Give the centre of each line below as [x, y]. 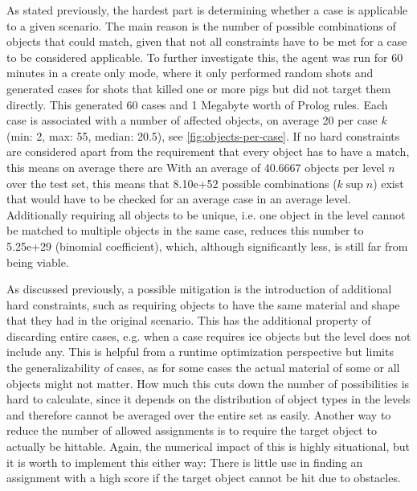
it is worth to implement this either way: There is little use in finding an [185, 462]
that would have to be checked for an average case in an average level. [179, 199]
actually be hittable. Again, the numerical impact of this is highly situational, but [208, 446]
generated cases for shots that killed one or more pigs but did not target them [199, 88]
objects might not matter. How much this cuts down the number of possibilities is [208, 383]
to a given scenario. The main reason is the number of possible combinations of [201, 25]
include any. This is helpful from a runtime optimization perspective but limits [200, 352]
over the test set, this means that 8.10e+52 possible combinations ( [172, 183]
